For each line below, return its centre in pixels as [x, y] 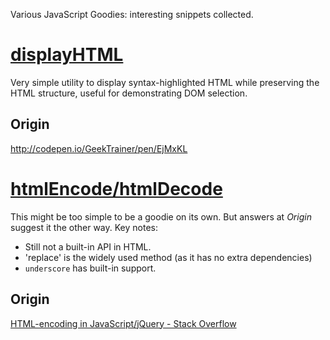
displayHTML [67, 55]
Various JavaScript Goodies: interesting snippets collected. [132, 14]
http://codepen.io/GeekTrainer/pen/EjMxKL [99, 148]
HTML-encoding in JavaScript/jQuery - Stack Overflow [123, 323]
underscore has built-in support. [90, 268]
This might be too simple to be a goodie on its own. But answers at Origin [161, 216]
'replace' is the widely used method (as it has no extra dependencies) [168, 257]
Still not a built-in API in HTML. [88, 246]
